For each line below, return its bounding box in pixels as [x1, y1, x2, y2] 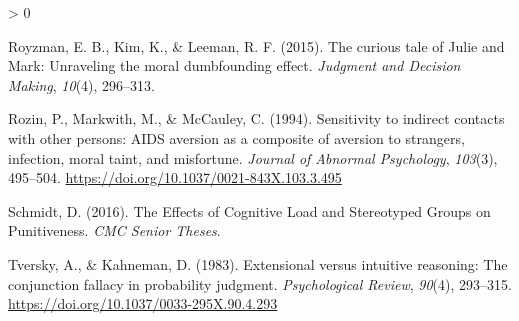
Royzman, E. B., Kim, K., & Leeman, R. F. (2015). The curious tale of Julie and [8, 35, 505, 56]
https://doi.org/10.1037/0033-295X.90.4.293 [8, 293, 278, 314]
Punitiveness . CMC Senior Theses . [8, 220, 221, 241]
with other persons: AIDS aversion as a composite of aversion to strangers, [8, 127, 465, 148]
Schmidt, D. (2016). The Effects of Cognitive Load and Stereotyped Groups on [8, 200, 491, 221]
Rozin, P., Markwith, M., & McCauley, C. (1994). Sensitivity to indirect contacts [8, 108, 505, 129]
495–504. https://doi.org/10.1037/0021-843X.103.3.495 [8, 167, 342, 188]
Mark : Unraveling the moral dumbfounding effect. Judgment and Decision [8, 55, 461, 76]
